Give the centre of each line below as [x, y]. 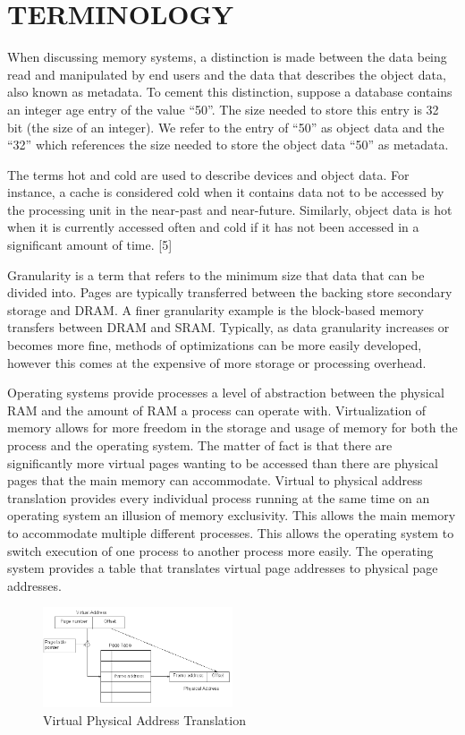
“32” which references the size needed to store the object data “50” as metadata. [228, 145]
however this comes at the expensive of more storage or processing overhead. [217, 362]
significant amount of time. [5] [90, 245]
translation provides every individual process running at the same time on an [219, 497]
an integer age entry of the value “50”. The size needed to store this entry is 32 [223, 109]
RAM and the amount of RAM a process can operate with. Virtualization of [217, 410]
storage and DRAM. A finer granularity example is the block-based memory [216, 309]
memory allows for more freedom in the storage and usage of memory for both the [232, 427]
